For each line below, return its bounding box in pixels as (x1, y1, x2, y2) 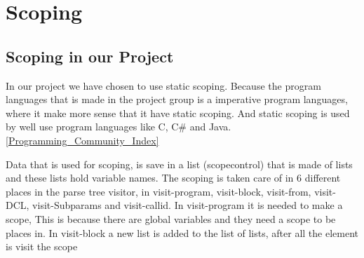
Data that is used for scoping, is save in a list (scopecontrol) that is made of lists (6, 156, 353, 171)
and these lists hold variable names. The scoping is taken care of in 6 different (6, 170, 341, 185)
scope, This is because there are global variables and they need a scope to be (6, 211, 336, 226)
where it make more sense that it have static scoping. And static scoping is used (6, 105, 350, 120)
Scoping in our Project (6, 45, 174, 67)
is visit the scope (6, 239, 78, 254)
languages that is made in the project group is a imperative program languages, (6, 92, 348, 107)
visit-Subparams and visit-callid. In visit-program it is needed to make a (32, 198, 343, 212)
